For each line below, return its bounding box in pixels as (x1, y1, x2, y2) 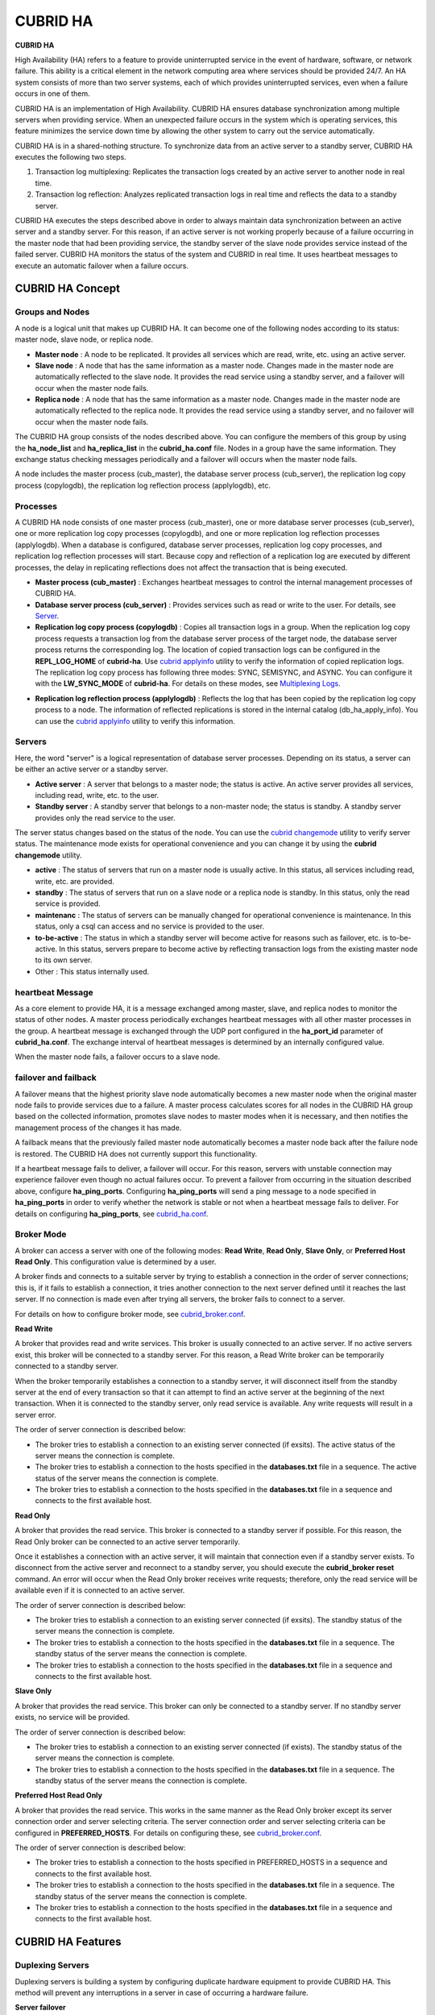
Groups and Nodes (14, 306, 90, 318)
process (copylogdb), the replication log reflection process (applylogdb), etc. (14, 480, 271, 490)
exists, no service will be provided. (14, 1713, 130, 1722)
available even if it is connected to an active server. (14, 1585, 185, 1595)
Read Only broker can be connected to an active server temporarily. (14, 1536, 241, 1547)
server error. (14, 1410, 56, 1419)
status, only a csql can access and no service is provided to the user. (35, 921, 265, 931)
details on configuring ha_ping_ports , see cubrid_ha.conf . (14, 1209, 209, 1219)
